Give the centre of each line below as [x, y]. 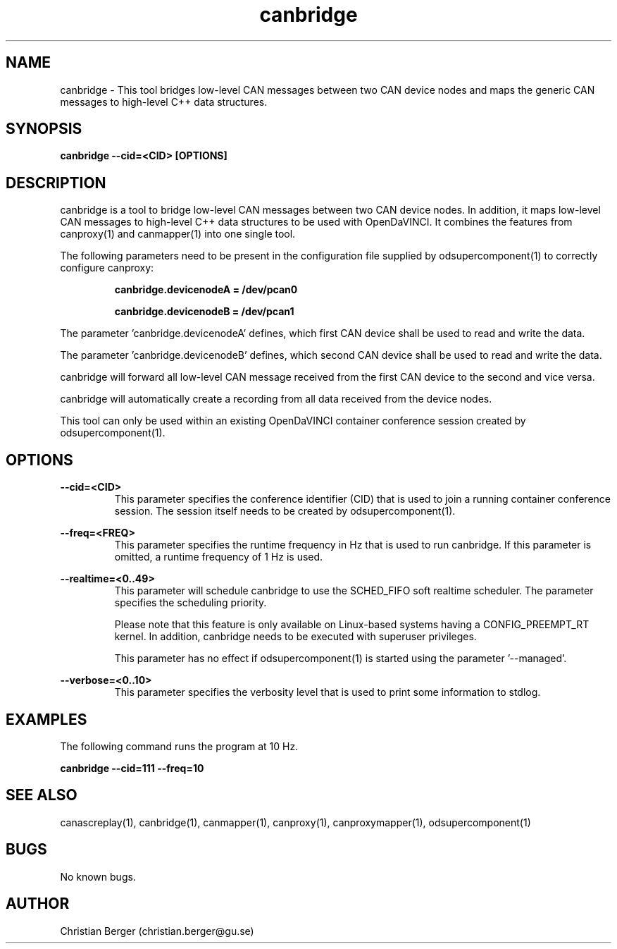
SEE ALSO [42, 795]
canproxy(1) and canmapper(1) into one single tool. [178, 234]
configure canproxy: [107, 268]
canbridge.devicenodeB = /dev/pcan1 [204, 312]
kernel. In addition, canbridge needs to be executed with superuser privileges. [295, 637]
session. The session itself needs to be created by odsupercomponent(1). [285, 511]
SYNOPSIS [44, 129]
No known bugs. [98, 876]
